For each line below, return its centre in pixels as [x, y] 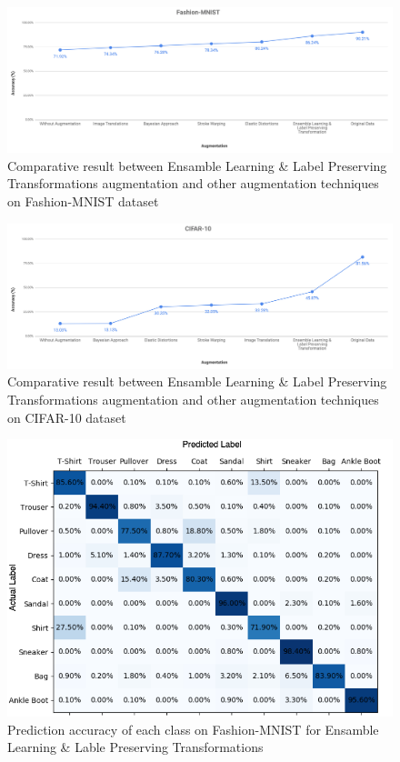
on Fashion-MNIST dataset [83, 201]
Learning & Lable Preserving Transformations [135, 747]
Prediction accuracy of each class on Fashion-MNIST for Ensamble [193, 729]
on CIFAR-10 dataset [67, 417]
